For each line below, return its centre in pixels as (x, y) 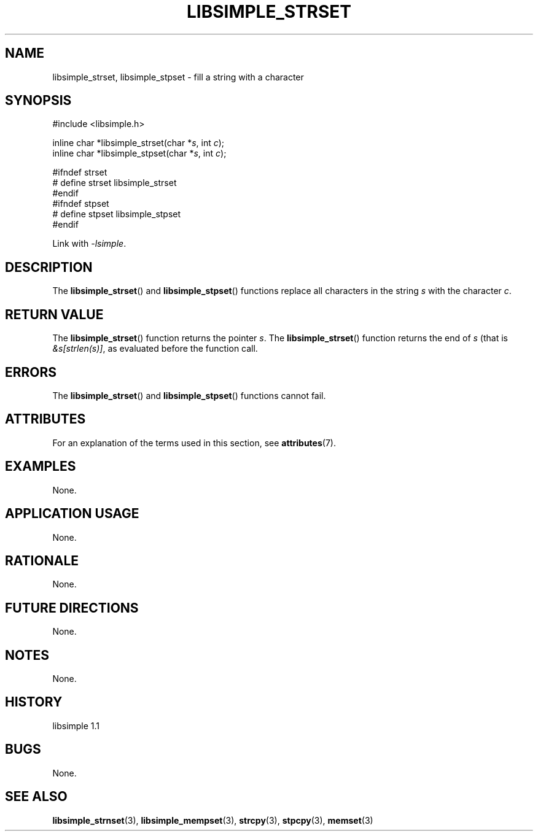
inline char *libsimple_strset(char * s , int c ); (138, 143)
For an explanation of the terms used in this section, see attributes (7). (194, 443)
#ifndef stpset (81, 204)
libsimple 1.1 (76, 726)
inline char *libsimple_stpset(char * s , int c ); (139, 153)
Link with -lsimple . (89, 244)
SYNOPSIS (38, 101)
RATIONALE (42, 560)
